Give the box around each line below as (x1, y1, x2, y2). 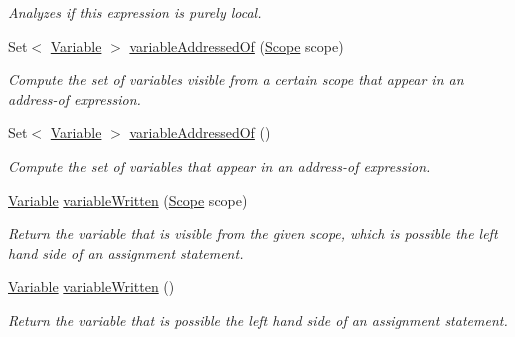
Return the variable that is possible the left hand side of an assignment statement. (8, 309, 508, 330)
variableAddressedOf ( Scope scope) (129, 35, 344, 56)
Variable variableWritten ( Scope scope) (8, 189, 248, 210)
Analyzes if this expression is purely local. (8, 2, 262, 22)
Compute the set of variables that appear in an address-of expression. (8, 155, 431, 176)
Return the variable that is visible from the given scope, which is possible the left (8, 223, 498, 244)
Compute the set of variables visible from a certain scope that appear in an (8, 69, 464, 90)
